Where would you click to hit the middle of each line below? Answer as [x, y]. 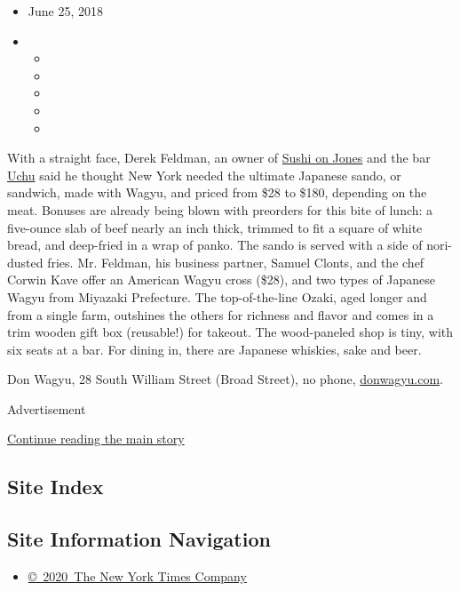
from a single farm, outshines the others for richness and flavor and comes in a [221, 314]
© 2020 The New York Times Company [137, 576]
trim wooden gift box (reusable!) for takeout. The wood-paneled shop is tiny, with [230, 332]
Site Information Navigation [139, 539]
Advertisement [47, 408]
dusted [25, 262]
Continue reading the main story [96, 439]
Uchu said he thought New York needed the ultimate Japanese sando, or [204, 175]
